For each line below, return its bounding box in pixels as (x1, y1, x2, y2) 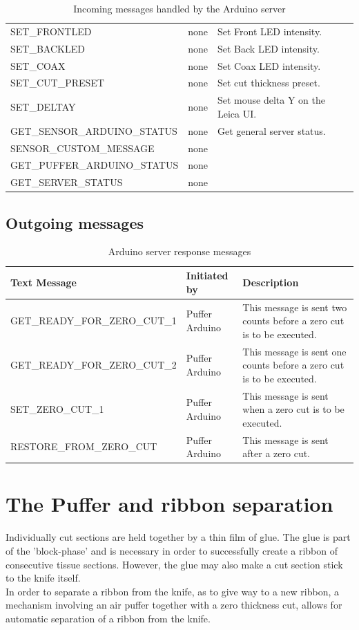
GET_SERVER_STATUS (10, 175, 123, 189)
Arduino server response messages (108, 244, 251, 259)
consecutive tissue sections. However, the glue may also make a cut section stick (6, 557, 343, 571)
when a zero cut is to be (242, 402, 345, 416)
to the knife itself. (6, 571, 81, 585)
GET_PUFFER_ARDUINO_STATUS (10, 158, 179, 172)
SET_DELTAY (10, 100, 76, 114)
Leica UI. (217, 106, 257, 120)
